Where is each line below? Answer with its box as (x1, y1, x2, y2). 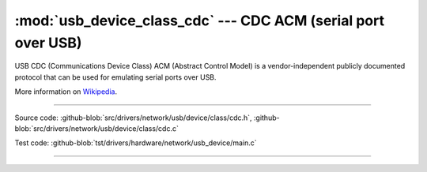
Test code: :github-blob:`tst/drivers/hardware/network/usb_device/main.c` (14, 138, 257, 148)
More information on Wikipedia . (14, 87, 118, 96)
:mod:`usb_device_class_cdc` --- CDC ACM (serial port (14, 12, 385, 29)
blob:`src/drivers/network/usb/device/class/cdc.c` (14, 123, 179, 133)
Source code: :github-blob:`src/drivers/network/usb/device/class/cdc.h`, (14, 113, 252, 122)
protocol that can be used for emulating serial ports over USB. (14, 72, 217, 82)
